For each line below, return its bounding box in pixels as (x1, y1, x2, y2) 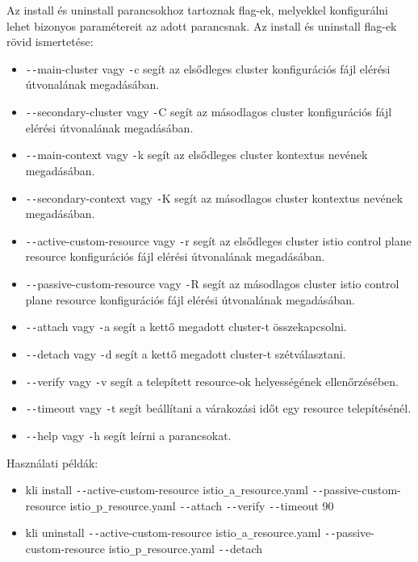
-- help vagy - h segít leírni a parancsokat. (25, 426, 232, 443)
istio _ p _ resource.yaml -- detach (108, 540, 262, 557)
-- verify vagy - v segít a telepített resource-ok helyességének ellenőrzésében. (25, 372, 399, 389)
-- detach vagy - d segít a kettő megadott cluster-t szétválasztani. (25, 345, 346, 362)
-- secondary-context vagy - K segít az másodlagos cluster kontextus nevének (25, 189, 403, 206)
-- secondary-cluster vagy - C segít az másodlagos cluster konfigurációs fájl (25, 103, 392, 120)
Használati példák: (6, 454, 98, 471)
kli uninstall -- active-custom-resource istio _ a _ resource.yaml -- (25, 524, 336, 541)
